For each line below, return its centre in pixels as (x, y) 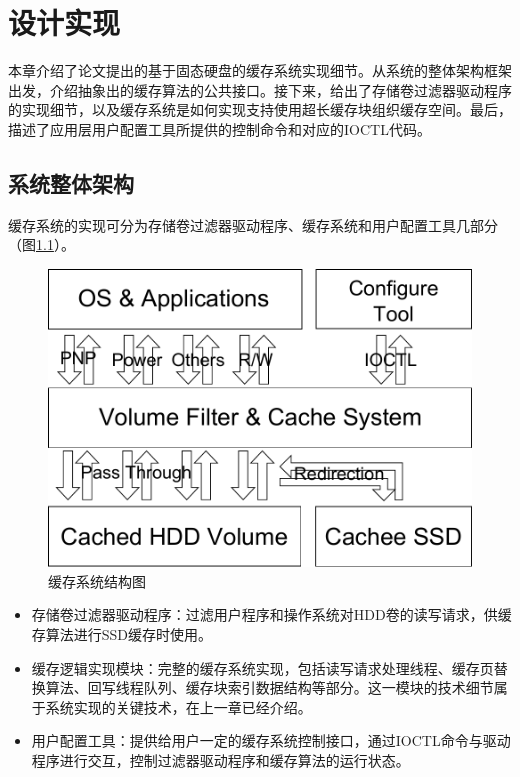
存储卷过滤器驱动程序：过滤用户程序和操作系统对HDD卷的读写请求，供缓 (271, 614)
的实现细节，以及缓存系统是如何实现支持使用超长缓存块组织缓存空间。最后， (260, 109)
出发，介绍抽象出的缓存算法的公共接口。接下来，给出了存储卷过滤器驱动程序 (260, 89)
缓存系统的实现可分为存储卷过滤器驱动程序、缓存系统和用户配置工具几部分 (253, 224)
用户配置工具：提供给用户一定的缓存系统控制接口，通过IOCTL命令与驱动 (271, 740)
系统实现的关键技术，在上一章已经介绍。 (178, 706)
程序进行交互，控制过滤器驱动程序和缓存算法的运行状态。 (220, 760)
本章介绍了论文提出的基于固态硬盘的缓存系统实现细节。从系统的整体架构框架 (260, 70)
